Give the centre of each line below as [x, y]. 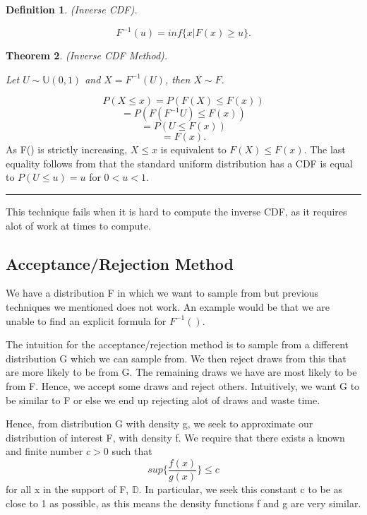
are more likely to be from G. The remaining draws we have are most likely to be [181, 372]
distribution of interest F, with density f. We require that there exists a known [175, 437]
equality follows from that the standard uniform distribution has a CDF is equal [179, 163]
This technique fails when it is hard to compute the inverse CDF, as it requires [176, 212]
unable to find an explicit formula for [86, 320]
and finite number [44, 451]
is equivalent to [193, 149]
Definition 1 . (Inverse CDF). [72, 9]
